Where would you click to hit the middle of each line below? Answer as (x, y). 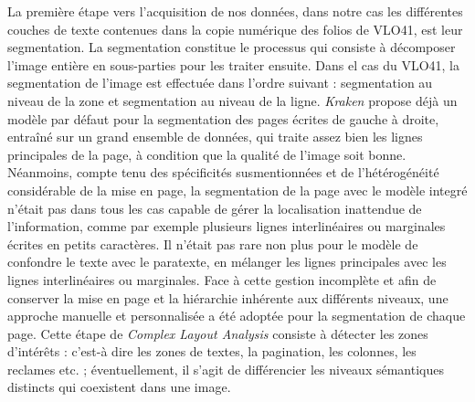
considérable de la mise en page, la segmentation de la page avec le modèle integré (237, 190)
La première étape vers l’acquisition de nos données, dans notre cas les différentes (235, 11)
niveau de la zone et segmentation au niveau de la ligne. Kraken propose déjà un (232, 100)
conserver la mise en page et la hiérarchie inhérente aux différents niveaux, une (228, 297)
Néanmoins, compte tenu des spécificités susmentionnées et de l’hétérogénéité (223, 172)
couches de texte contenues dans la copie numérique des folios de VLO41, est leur (235, 29)
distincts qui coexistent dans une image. (119, 387)
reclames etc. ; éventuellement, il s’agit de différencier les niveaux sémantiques (226, 369)
